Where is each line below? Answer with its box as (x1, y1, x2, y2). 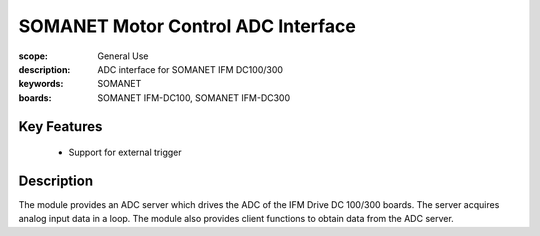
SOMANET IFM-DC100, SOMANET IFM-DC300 (97, 91, 291, 104)
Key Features (18, 118, 103, 135)
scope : (18, 50, 49, 62)
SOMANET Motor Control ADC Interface (18, 15, 357, 37)
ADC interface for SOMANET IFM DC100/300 (97, 63, 284, 75)
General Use (97, 50, 149, 62)
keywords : (18, 78, 64, 90)
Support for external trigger (68, 146, 182, 159)
